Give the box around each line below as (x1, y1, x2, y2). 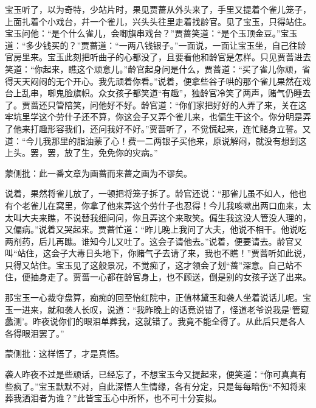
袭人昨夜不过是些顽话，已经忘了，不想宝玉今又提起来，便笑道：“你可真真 (5, 368, 298, 381)
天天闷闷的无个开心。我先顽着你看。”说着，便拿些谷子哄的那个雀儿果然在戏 (13, 74, 311, 87)
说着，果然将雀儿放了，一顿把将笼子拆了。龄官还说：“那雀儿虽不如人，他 (5, 187, 298, 200)
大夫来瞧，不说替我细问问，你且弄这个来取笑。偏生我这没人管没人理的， (21, 211, 311, 223)
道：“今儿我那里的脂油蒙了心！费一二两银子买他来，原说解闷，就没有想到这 (5, 134, 307, 147)
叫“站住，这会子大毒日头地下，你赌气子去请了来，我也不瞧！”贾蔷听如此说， (5, 247, 311, 259)
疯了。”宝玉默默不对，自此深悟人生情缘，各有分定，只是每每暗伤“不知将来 (13, 379, 307, 392)
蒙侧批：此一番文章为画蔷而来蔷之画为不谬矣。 (5, 166, 192, 179)
